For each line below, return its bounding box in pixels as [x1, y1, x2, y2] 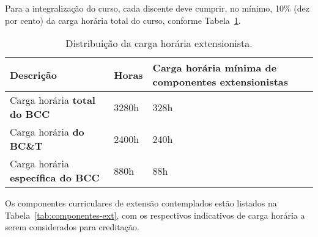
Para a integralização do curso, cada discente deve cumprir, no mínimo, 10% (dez [5, 2, 309, 14]
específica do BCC [10, 170, 100, 185]
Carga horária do [10, 125, 84, 139]
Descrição [10, 67, 57, 82]
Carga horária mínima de [152, 60, 277, 75]
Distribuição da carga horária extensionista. [65, 36, 253, 51]
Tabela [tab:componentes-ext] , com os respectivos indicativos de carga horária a [5, 208, 305, 221]
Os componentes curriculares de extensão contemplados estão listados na [5, 197, 277, 210]
